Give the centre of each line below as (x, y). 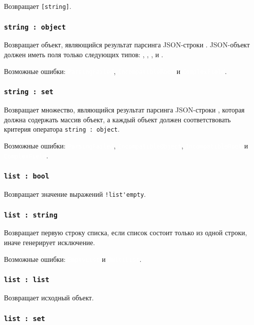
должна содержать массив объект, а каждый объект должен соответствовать (117, 119)
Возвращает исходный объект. (49, 298)
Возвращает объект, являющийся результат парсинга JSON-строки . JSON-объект (127, 45)
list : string (31, 215)
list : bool (27, 176)
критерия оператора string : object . (62, 129)
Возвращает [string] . (38, 6)
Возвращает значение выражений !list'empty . (75, 194)
